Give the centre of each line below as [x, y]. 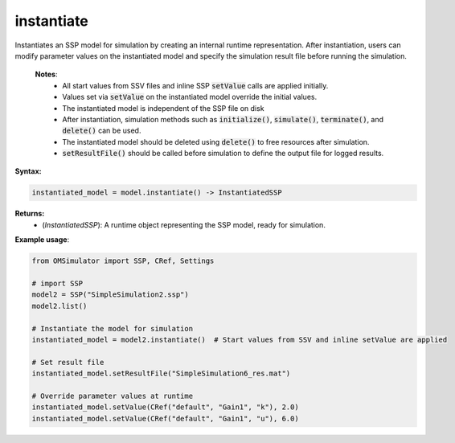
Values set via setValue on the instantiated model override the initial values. [190, 97]
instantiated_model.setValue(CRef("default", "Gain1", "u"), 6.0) [165, 418]
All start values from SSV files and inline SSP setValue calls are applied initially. [195, 85]
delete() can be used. [102, 131]
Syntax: [28, 171]
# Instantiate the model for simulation [112, 328]
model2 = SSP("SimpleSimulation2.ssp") [110, 295]
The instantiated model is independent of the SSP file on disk [163, 108]
